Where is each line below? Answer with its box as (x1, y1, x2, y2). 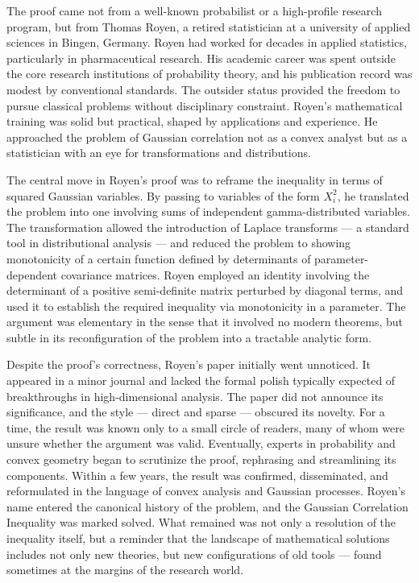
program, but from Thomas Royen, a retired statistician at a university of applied (6, 18, 411, 35)
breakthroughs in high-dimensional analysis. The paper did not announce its (6, 387, 384, 404)
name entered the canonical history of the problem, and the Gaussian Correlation (6, 498, 409, 515)
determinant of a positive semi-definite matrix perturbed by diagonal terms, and (6, 282, 404, 299)
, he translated (337, 187, 409, 204)
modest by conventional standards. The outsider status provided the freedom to (6, 81, 400, 97)
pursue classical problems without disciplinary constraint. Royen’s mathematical (6, 97, 403, 114)
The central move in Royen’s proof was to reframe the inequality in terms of (6, 171, 383, 188)
